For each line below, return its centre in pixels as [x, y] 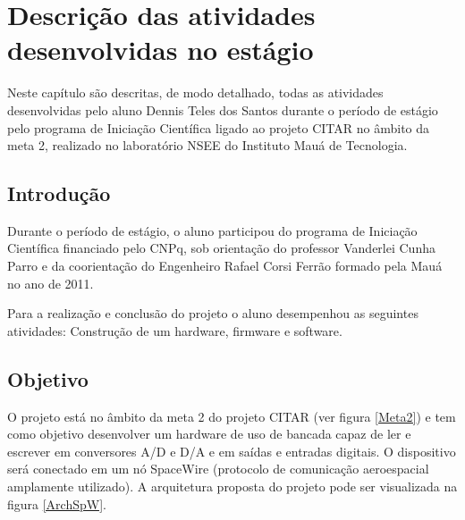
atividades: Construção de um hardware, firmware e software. [175, 330]
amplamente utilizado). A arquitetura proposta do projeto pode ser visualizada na [232, 486]
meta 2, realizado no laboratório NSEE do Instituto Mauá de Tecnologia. [207, 145]
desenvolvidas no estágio [161, 50]
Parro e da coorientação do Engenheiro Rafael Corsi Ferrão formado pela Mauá [225, 266]
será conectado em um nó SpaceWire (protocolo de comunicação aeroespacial [218, 469]
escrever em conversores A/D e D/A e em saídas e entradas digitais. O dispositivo [232, 451]
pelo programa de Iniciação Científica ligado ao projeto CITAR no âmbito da [219, 127]
